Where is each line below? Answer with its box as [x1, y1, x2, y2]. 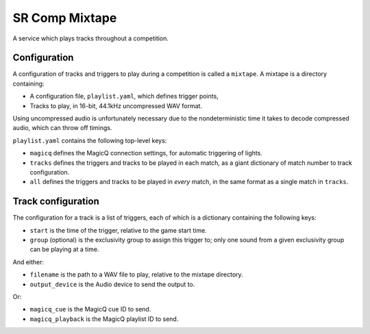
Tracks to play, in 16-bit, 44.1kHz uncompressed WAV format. [29, 101, 202, 110]
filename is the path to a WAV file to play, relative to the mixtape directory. [29, 270, 243, 279]
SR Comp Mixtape [12, 10, 117, 25]
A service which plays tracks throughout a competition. [12, 34, 169, 42]
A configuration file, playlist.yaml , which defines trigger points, [29, 92, 219, 101]
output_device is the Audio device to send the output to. [29, 280, 195, 288]
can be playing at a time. [29, 245, 99, 253]
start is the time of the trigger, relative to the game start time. [29, 226, 207, 234]
